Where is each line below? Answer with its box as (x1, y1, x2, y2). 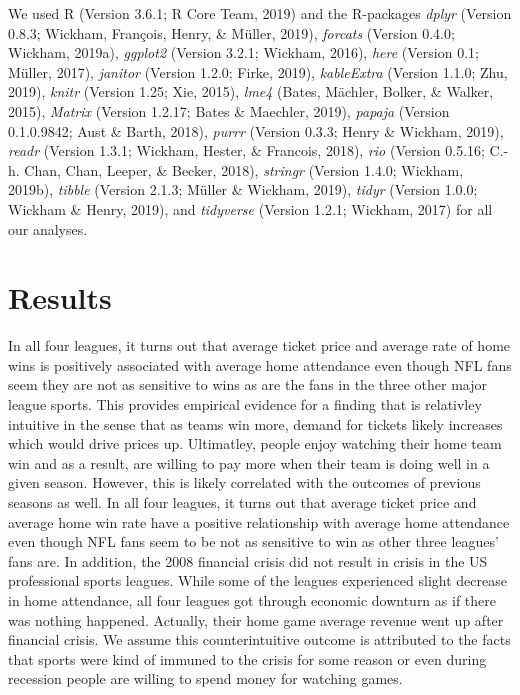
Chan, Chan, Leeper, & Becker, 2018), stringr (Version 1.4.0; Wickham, (24, 159, 464, 180)
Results (8, 277, 112, 318)
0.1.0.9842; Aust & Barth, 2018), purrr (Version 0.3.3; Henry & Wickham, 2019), (8, 120, 504, 141)
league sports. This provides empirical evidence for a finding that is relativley (8, 394, 482, 415)
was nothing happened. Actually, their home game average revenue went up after (8, 609, 504, 630)
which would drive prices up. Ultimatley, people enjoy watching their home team (8, 433, 502, 454)
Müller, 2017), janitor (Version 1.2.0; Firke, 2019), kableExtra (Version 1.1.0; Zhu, (8, 61, 508, 82)
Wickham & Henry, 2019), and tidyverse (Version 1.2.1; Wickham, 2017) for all (8, 198, 493, 219)
